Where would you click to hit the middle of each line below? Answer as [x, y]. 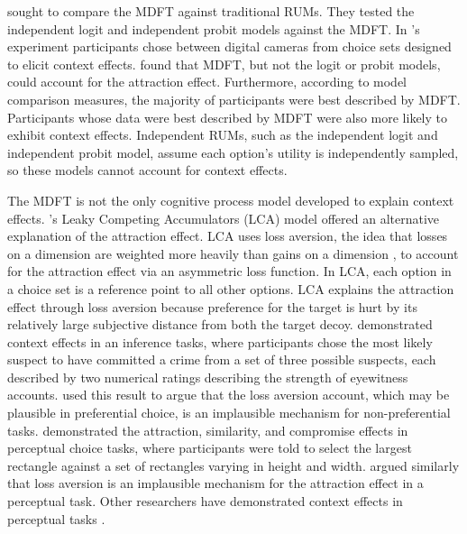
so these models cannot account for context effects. [147, 170]
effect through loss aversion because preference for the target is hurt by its [212, 306]
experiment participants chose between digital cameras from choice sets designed [229, 46]
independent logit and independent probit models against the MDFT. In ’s [214, 28]
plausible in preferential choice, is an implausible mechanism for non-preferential [229, 413]
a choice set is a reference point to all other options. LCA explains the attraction [231, 288]
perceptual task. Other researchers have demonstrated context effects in [205, 501]
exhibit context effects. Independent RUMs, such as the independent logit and [223, 135]
